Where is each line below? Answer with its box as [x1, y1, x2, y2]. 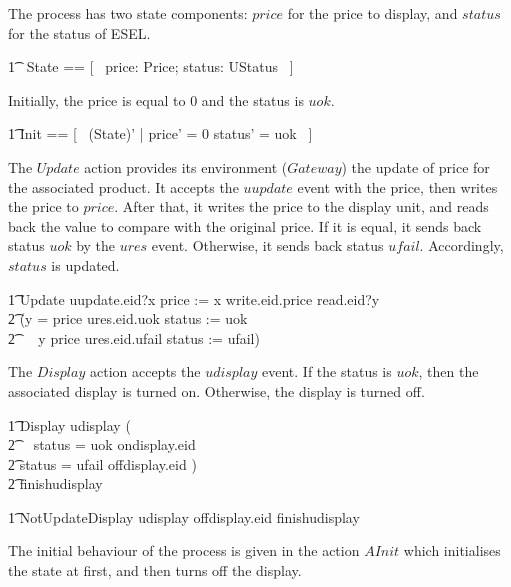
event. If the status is [262, 361, 392, 382]
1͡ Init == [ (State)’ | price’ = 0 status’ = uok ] [8, 123, 313, 144]
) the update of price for [341, 156, 490, 177]
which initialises [403, 540, 501, 561]
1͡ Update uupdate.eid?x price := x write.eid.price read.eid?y [8, 288, 380, 309]
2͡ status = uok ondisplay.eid [8, 434, 196, 455]
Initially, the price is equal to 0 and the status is [8, 89, 304, 110]
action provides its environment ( [84, 156, 288, 177]
